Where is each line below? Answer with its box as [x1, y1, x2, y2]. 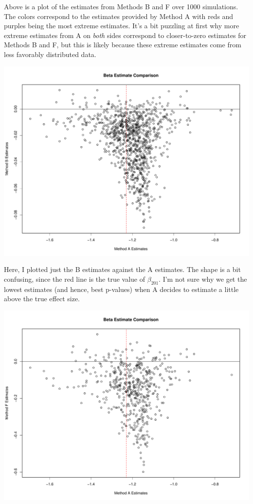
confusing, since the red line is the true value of [4, 274, 145, 284]
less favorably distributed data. [4, 49, 96, 59]
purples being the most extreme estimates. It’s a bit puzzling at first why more [4, 20, 239, 31]
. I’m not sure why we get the [159, 274, 247, 284]
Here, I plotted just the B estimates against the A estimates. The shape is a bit [4, 264, 241, 274]
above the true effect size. [4, 293, 80, 304]
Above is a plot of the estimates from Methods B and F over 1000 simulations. [4, 1, 238, 11]
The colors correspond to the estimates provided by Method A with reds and [4, 11, 234, 21]
